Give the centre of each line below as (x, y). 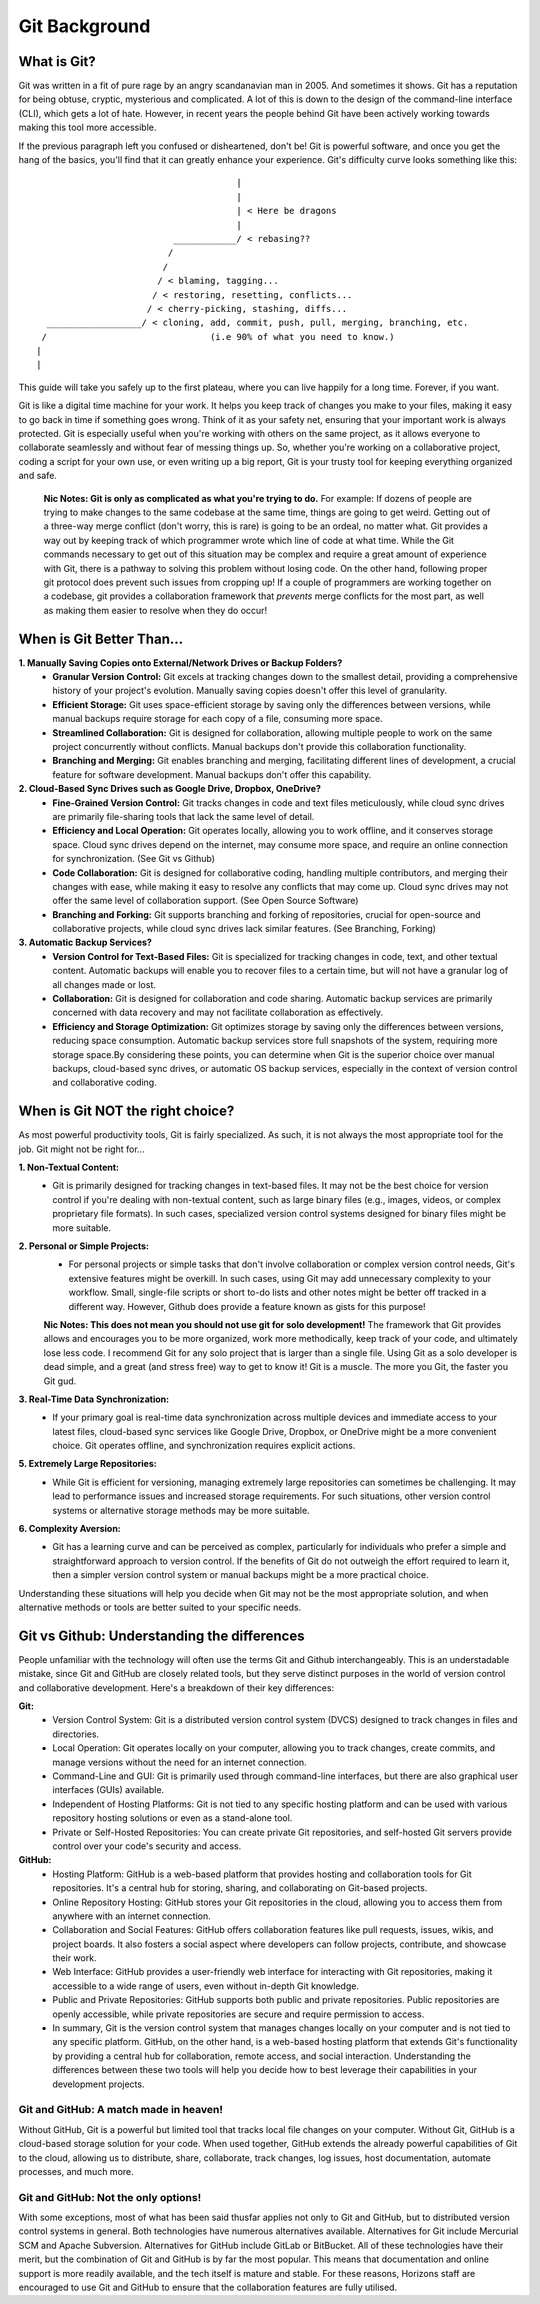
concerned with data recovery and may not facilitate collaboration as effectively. (218, 1012)
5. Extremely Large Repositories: (87, 1464)
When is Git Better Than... (101, 638)
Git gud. (60, 1381)
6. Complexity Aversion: (70, 1529)
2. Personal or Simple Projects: (84, 1246)
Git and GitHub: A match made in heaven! (121, 2110)
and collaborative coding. (104, 1082)
